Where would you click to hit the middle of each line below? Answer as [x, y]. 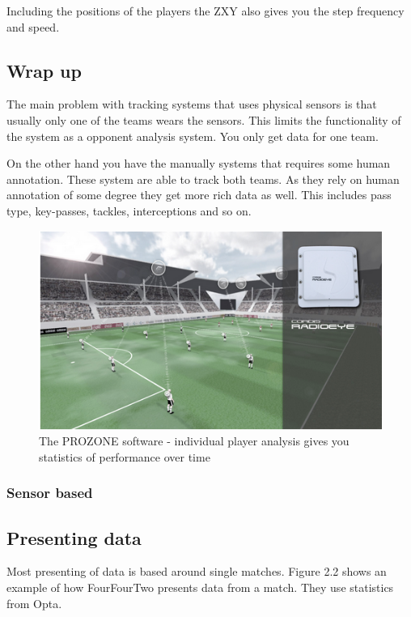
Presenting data [74, 537]
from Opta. [34, 603]
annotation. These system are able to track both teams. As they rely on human [203, 179]
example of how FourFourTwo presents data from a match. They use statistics [200, 587]
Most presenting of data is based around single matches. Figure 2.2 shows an [197, 571]
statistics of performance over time [125, 456]
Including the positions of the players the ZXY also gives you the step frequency [205, 11]
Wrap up [44, 70]
